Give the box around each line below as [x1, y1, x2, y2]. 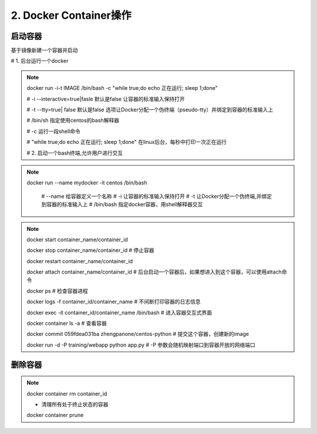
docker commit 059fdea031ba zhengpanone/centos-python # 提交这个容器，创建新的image [26, 331, 249, 338]
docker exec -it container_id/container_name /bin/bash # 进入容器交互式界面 [26, 309, 213, 316]
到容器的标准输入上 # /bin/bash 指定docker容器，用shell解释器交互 [41, 201, 203, 208]
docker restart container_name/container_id [26, 257, 133, 264]
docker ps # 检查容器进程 [26, 287, 88, 294]
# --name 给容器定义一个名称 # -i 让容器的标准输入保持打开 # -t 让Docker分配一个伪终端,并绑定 [41, 193, 272, 200]
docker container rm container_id [26, 390, 107, 397]
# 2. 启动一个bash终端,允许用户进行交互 [26, 149, 123, 156]
